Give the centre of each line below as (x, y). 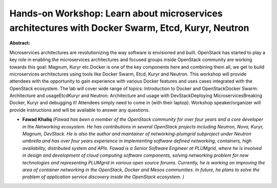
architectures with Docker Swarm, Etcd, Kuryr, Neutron (129, 28)
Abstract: (20, 43)
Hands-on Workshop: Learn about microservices (116, 13)
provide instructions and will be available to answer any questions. (80, 110)
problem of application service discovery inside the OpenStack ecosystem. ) (103, 177)
